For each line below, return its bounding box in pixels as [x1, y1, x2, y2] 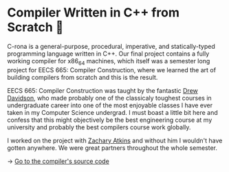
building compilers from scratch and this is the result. [7, 73, 158, 81]
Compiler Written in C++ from [7, 5, 180, 21]
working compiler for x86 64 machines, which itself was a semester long [7, 56, 210, 67]
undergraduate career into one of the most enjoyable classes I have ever [7, 101, 213, 109]
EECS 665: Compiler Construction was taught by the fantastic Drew [7, 86, 198, 94]
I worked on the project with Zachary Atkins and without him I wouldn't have [7, 136, 223, 144]
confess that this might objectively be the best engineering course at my [7, 116, 212, 124]
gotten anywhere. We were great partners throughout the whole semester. [7, 143, 218, 152]
